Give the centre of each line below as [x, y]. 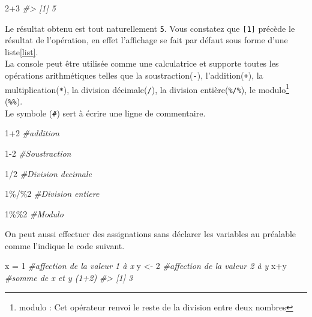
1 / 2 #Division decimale [49, 173]
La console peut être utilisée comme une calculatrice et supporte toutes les [142, 63]
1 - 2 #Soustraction [38, 153]
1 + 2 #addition [32, 133]
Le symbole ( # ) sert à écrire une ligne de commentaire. [105, 113]
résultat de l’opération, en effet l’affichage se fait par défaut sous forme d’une [146, 40]
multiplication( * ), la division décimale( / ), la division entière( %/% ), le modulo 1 [147, 88]
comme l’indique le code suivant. [65, 245]
